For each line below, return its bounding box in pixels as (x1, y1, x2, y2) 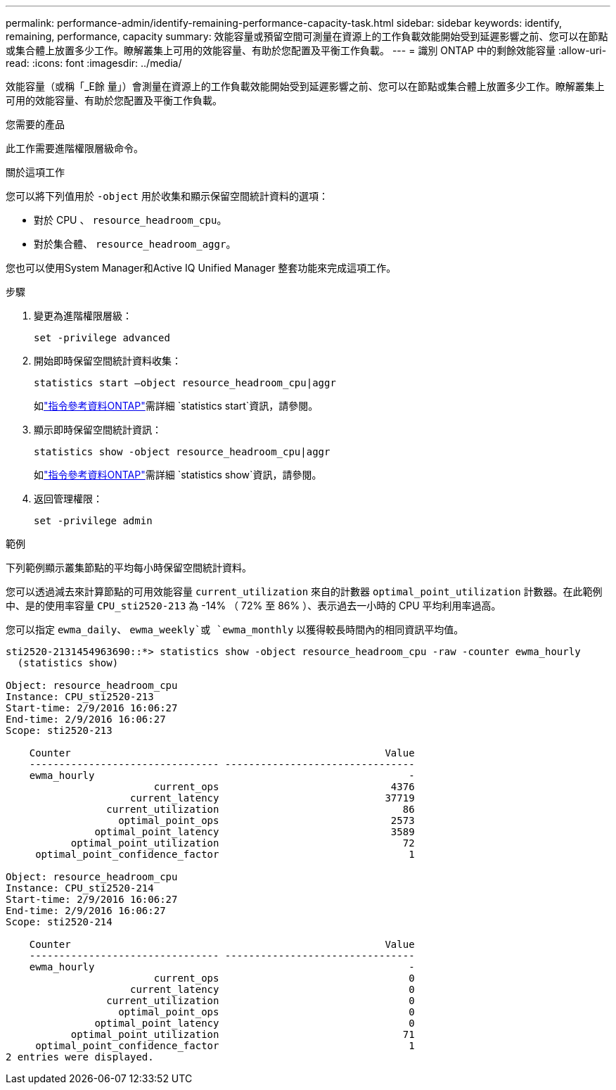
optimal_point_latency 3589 (94, 826, 415, 837)
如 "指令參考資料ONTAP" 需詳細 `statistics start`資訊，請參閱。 (34, 400, 319, 412)
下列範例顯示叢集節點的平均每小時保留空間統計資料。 (6, 562, 252, 573)
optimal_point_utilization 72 (70, 837, 415, 849)
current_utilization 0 (106, 995, 415, 1006)
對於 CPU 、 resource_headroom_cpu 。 (34, 214, 227, 226)
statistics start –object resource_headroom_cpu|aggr (34, 377, 336, 388)
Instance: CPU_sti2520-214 (6, 882, 154, 894)
